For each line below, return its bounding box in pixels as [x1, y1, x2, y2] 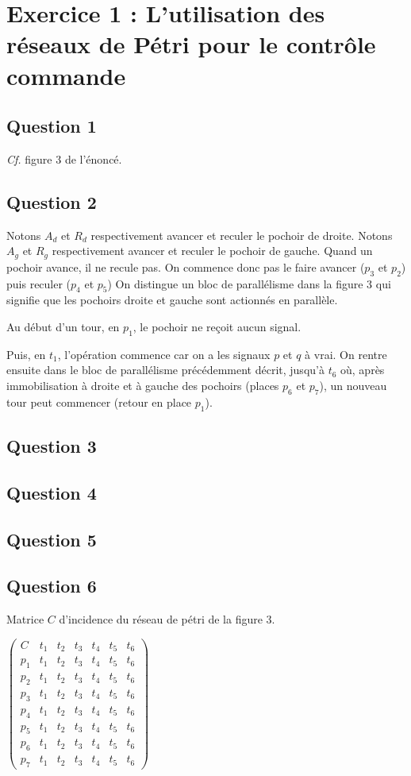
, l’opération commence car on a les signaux [57, 346, 271, 362]
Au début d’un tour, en [6, 318, 120, 334]
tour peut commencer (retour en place [6, 393, 192, 410]
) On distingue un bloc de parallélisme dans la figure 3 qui [107, 275, 391, 291]
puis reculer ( [6, 275, 71, 291]
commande [6, 59, 126, 91]
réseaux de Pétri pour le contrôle [6, 28, 376, 60]
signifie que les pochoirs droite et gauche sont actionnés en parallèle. [6, 291, 338, 308]
